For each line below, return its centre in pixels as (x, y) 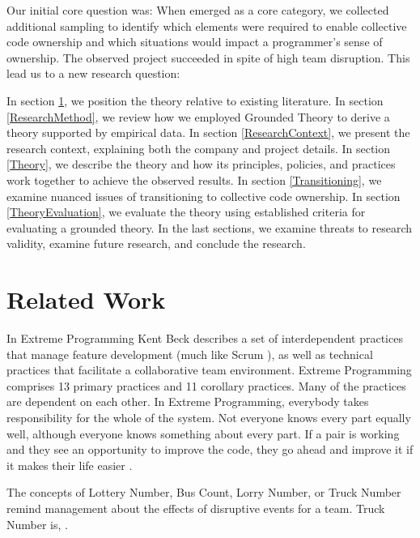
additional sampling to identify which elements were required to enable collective (207, 26)
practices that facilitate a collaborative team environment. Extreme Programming (209, 370)
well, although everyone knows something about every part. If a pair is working (203, 433)
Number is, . (37, 524)
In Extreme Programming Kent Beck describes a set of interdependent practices (205, 338)
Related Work (86, 299)
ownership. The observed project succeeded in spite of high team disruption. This (208, 57)
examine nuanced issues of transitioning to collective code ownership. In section (204, 196)
